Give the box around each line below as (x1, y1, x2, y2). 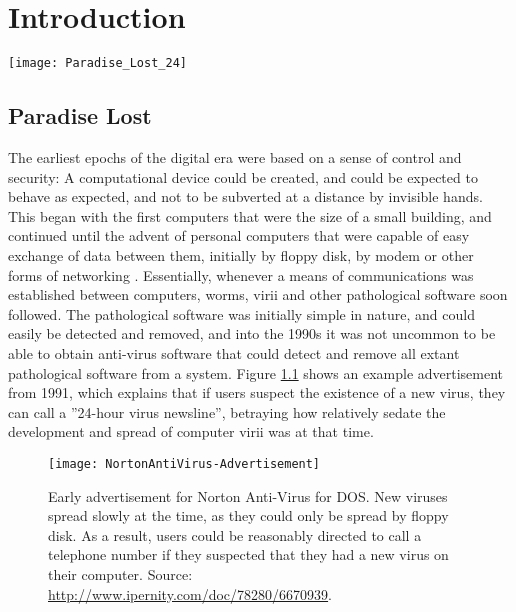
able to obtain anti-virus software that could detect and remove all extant (8, 342, 460, 363)
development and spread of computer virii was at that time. (8, 421, 374, 442)
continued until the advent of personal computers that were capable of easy (8, 225, 470, 246)
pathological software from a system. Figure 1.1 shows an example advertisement (8, 362, 504, 383)
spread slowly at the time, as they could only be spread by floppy (48, 505, 449, 526)
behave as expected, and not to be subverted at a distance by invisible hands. (8, 186, 483, 207)
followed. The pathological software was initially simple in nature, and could (8, 303, 475, 324)
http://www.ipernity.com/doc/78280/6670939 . (48, 583, 332, 604)
